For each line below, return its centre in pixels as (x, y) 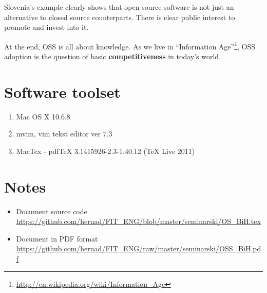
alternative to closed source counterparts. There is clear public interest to (120, 17)
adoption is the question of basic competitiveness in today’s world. (113, 56)
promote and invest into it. (46, 27)
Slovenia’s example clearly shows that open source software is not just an (119, 7)
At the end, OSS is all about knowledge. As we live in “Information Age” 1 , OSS (130, 45)
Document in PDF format (57, 238)
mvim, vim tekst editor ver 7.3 (64, 134)
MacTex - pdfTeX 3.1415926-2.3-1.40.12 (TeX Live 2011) (106, 151)
